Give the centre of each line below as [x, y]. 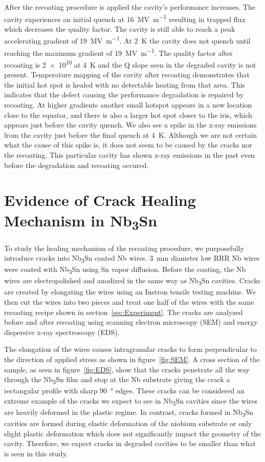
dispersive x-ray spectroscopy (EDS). [62, 332]
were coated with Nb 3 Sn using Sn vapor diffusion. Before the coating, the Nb [125, 270]
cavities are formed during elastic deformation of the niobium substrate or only [128, 423]
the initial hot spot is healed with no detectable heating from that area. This [125, 84]
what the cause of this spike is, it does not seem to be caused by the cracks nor [128, 145]
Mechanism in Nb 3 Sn [81, 222]
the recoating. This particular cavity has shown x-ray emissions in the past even [129, 154]
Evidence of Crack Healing [100, 200]
